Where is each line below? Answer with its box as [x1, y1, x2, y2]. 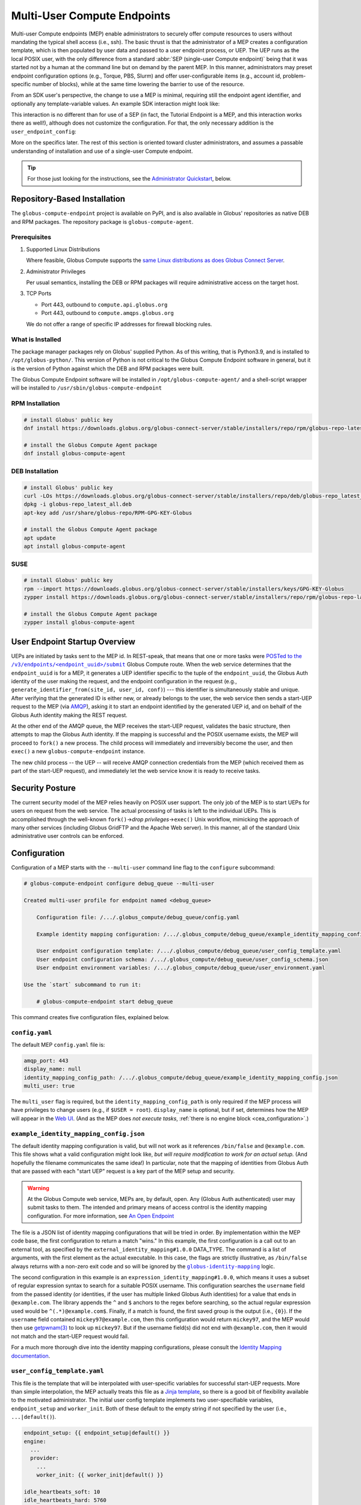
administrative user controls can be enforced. [11, 833, 125, 840]
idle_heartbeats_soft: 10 [23, 1488, 100, 1495]
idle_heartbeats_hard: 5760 [23, 1497, 106, 1504]
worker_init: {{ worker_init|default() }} [36, 1472, 164, 1479]
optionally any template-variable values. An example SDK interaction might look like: [11, 100, 220, 107]
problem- [283, 72, 306, 79]
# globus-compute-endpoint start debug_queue [36, 998, 173, 1005]
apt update [23, 535, 56, 541]
